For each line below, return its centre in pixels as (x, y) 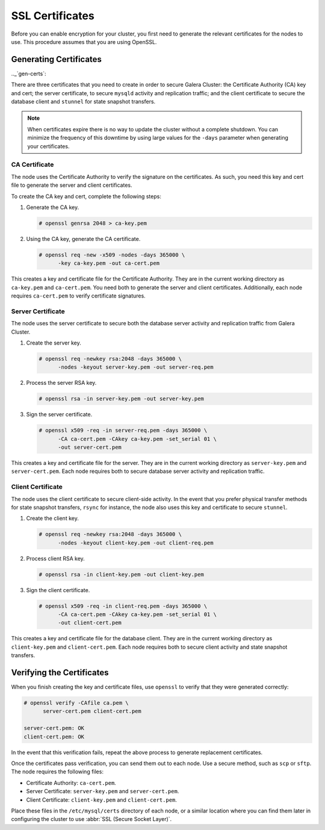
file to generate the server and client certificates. (72, 185)
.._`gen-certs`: (29, 73)
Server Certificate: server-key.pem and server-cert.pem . (103, 791)
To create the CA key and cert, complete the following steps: (86, 196)
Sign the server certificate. (59, 414)
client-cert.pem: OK (54, 737)
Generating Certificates (57, 59)
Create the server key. (54, 343)
